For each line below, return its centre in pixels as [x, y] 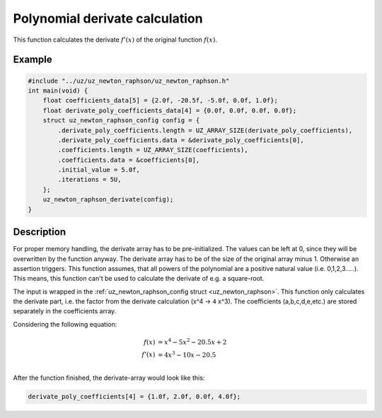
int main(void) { [58, 91]
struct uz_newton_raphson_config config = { [121, 121]
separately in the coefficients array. [65, 311]
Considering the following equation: [65, 324]
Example [33, 60]
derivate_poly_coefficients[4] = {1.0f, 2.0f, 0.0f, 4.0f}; [134, 397]
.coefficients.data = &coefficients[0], [129, 160]
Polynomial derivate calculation [108, 18]
